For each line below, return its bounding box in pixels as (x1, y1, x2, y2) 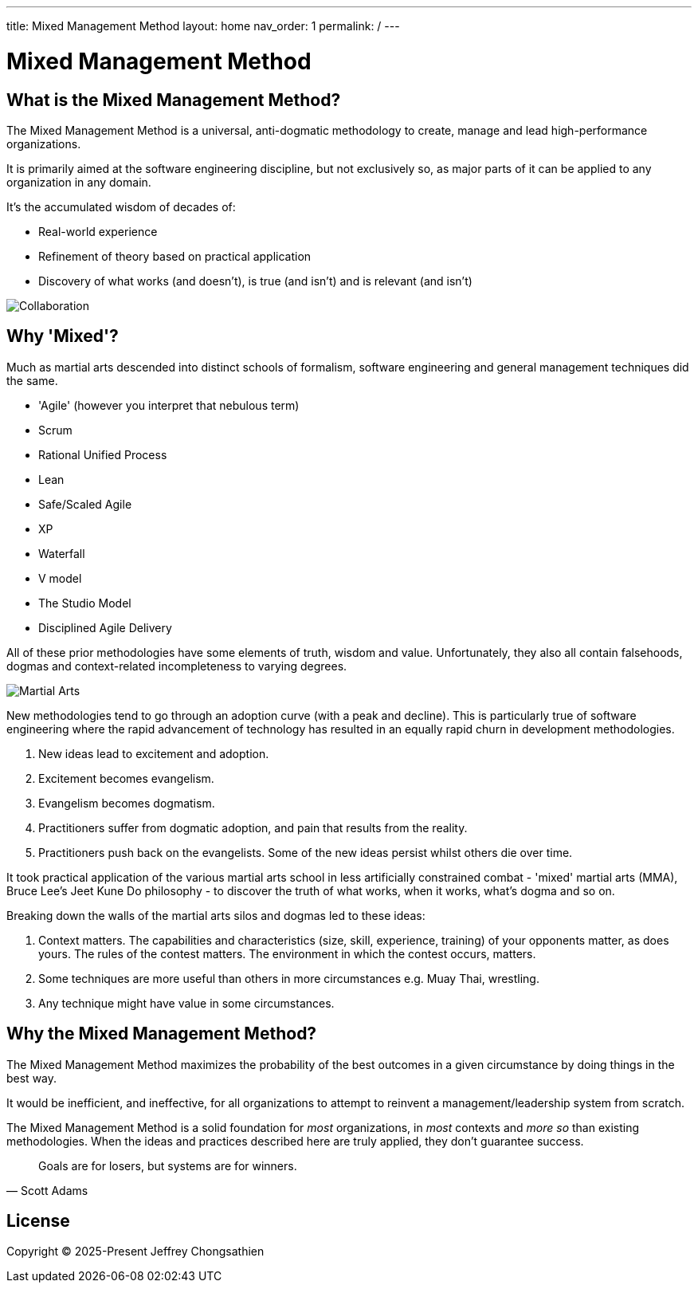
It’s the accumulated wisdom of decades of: (6, 199, 236, 214)
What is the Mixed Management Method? (6, 89, 341, 110)
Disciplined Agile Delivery (38, 620, 172, 635)
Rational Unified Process (38, 447, 167, 462)
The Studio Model (38, 595, 131, 610)
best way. (6, 1071, 57, 1085)
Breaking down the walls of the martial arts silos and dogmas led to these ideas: (6, 908, 425, 922)
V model (38, 571, 82, 585)
